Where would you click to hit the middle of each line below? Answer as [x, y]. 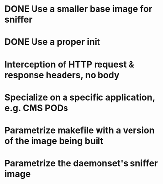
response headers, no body [62, 75]
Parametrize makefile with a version [80, 130]
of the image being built [54, 141]
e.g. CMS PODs [36, 108]
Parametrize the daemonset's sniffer [81, 164]
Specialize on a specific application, [80, 97]
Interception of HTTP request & [70, 64]
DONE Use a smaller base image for [79, 9]
